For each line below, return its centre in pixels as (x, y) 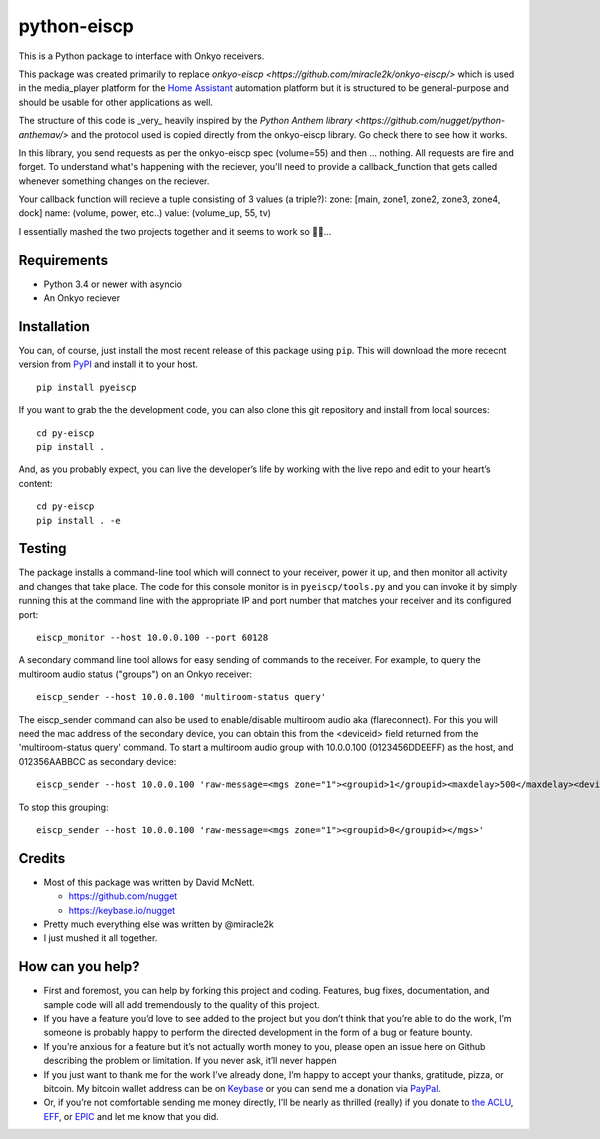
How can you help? (79, 966)
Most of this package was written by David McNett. (149, 882)
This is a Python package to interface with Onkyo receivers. (141, 56)
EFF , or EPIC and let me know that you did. (131, 1116)
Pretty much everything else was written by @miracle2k (158, 924)
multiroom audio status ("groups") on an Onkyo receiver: (135, 674)
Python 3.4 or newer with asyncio (112, 284)
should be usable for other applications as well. (116, 102)
